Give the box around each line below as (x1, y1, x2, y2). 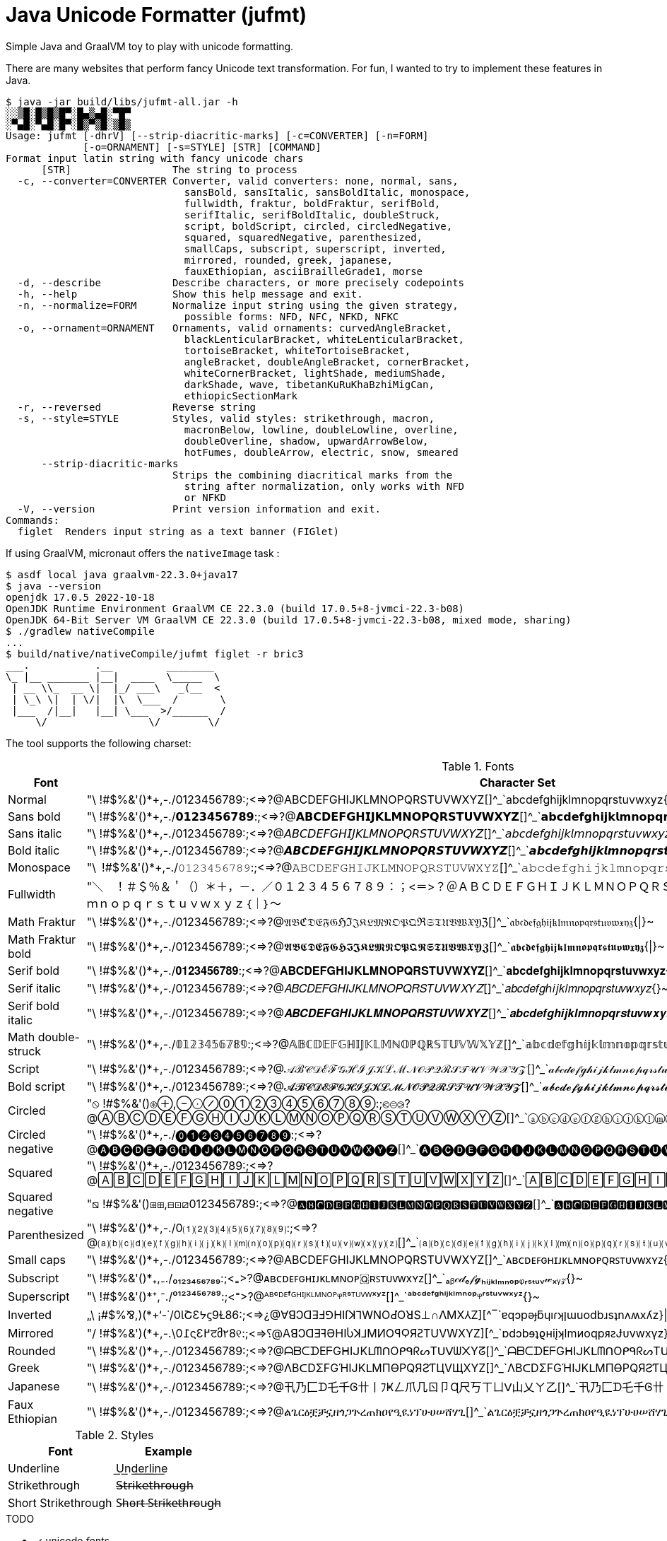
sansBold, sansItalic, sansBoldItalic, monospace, (184, 186, 471, 198)
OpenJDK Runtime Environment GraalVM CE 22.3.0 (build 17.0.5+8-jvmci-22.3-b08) (6, 602, 465, 614)
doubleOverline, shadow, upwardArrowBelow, (184, 435, 429, 447)
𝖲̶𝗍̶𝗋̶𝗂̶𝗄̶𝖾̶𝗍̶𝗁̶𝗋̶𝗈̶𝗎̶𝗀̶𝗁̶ (116, 1477, 194, 1492)
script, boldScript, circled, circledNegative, (184, 220, 453, 232)
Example (145, 1443, 192, 1458)
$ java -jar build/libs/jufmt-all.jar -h (6, 95, 238, 107)
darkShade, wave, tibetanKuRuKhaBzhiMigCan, (184, 378, 435, 390)
